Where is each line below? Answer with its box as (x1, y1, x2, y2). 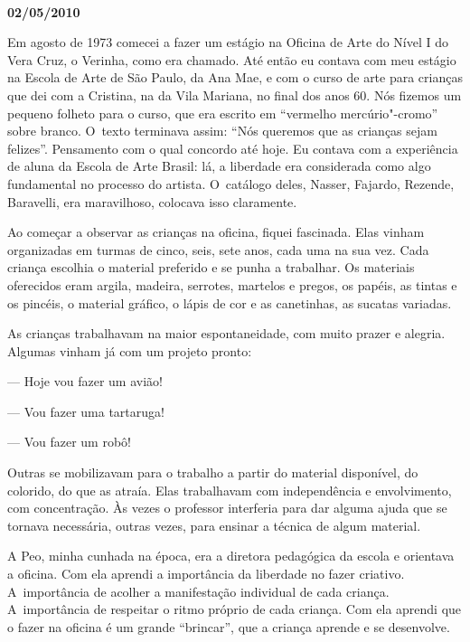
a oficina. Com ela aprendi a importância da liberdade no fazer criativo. (7, 564, 405, 583)
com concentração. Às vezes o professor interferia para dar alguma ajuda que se (7, 498, 447, 517)
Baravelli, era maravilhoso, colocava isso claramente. (7, 192, 297, 211)
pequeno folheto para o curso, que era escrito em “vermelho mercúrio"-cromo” (7, 103, 438, 122)
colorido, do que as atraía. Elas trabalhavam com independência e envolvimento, (7, 480, 452, 499)
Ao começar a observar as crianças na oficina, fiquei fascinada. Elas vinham (7, 222, 425, 241)
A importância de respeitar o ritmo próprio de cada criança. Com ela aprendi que (7, 600, 462, 618)
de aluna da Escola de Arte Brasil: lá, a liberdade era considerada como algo (7, 156, 431, 175)
